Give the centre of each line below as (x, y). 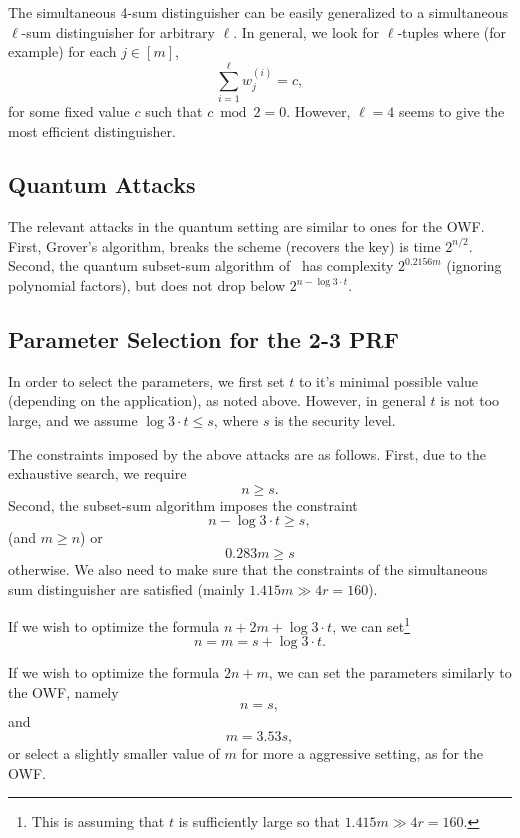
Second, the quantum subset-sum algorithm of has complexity (201, 265)
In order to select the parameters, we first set (146, 380)
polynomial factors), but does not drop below (147, 285)
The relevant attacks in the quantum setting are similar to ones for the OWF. (246, 226)
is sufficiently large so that (259, 821)
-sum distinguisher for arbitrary (118, 31)
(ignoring (474, 265)
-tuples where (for (452, 31)
